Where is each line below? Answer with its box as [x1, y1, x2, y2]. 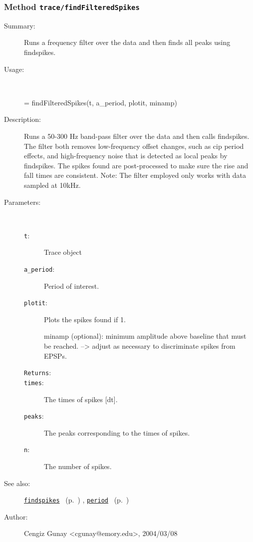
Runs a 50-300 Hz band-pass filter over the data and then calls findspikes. [24, 130, 250, 141]
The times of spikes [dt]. [44, 394, 118, 404]
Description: [4, 114, 41, 124]
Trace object [44, 247, 82, 257]
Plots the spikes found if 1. [44, 314, 126, 324]
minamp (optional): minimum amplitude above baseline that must [44, 331, 247, 341]
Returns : [24, 367, 51, 378]
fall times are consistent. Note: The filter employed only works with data [24, 170, 246, 180]
